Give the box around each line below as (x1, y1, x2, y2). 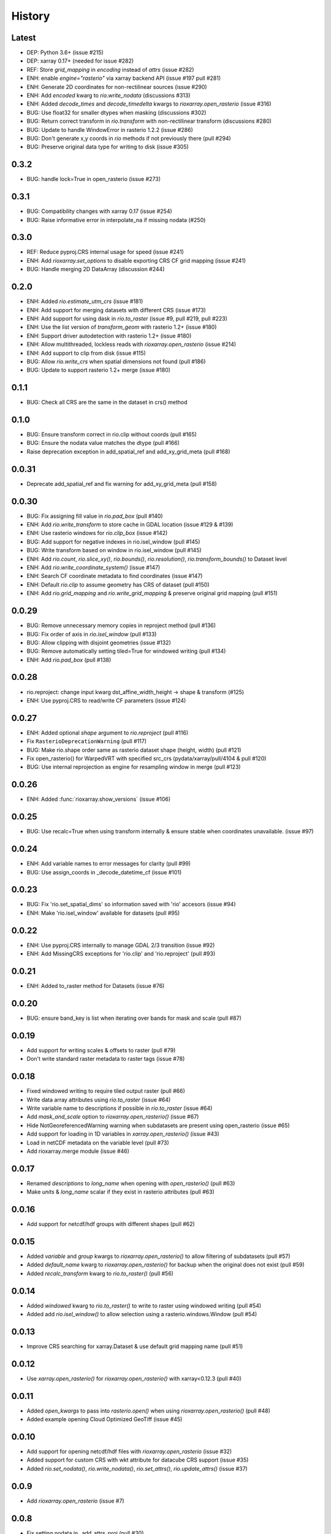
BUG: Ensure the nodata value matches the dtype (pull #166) (26, 439, 180, 447)
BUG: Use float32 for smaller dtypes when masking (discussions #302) (26, 109, 207, 116)
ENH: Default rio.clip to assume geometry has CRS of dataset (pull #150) (26, 580, 210, 588)
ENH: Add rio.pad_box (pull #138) (26, 656, 112, 663)
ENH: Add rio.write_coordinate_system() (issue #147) (26, 564, 161, 571)
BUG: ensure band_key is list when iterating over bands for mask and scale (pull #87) (26, 1014, 242, 1022)
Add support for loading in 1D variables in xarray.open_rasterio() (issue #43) (26, 1130, 220, 1138)
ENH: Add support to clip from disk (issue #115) (26, 349, 146, 357)
